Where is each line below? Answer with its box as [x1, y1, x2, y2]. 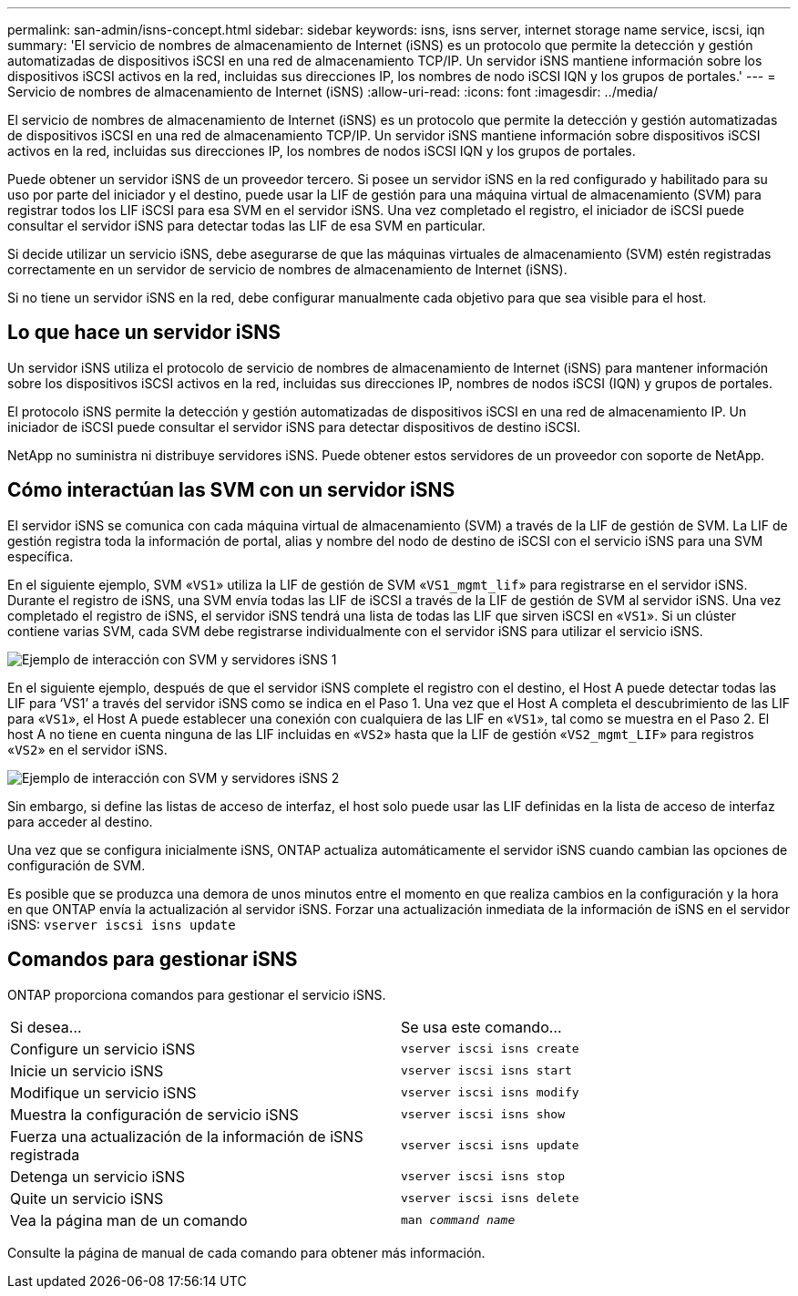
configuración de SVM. [7, 857, 146, 873]
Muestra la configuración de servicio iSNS [10, 1105, 299, 1124]
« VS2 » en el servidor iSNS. [7, 741, 168, 757]
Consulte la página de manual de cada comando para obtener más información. [7, 1244, 486, 1260]
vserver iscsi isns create [401, 1042, 579, 1056]
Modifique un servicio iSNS [10, 1083, 197, 1102]
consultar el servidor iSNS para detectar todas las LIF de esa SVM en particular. [7, 218, 486, 233]
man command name [401, 1213, 516, 1228]
